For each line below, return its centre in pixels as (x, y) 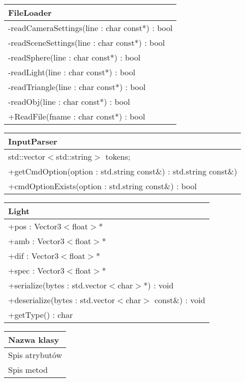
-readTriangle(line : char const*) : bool (77, 87)
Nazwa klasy (34, 340)
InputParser (33, 141)
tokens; (118, 156)
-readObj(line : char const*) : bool (69, 101)
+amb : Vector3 (36, 241)
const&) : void (180, 300)
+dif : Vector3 (34, 256)
